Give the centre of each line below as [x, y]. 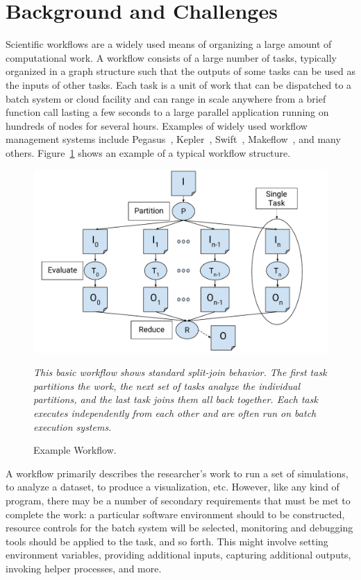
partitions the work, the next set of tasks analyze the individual [167, 385]
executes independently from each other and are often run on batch [175, 413]
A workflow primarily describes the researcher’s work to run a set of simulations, [177, 473]
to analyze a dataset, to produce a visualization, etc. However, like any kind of [173, 487]
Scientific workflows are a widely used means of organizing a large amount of [169, 44]
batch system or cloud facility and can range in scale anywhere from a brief [166, 98]
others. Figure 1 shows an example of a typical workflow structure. [148, 152]
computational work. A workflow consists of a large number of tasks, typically [171, 57]
